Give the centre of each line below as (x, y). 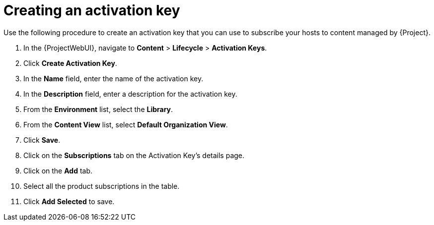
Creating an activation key (92, 10)
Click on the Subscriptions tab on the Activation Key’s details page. (134, 155)
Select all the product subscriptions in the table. (102, 186)
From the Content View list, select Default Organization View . (126, 124)
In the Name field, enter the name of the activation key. (113, 78)
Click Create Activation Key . (70, 63)
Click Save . (42, 140)
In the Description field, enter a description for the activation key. (130, 94)
